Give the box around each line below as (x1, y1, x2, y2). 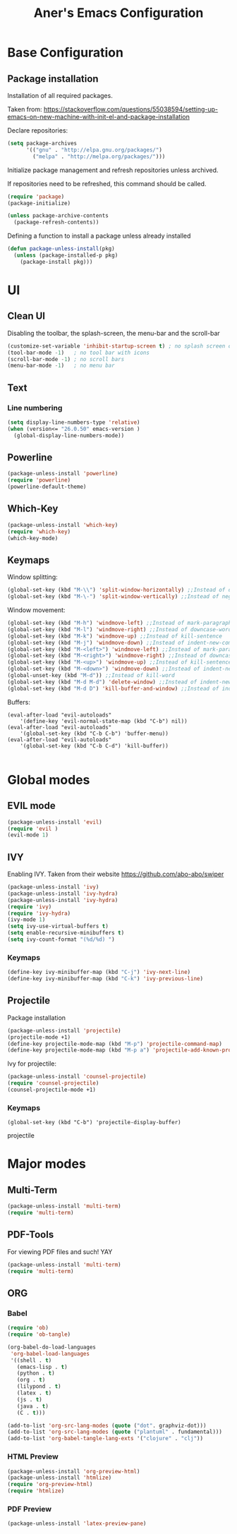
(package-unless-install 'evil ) (7, 818, 102, 826)
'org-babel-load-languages (10, 1350, 90, 1357)
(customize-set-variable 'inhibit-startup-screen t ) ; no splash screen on (7, 342, 235, 350)
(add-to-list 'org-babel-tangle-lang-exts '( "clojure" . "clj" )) (7, 1435, 203, 1442)
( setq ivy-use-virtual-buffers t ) (7, 923, 109, 930)
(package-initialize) (7, 200, 71, 207)
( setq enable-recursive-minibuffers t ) (7, 930, 125, 937)
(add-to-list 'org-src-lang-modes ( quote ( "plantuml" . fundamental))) (7, 1428, 222, 1436)
